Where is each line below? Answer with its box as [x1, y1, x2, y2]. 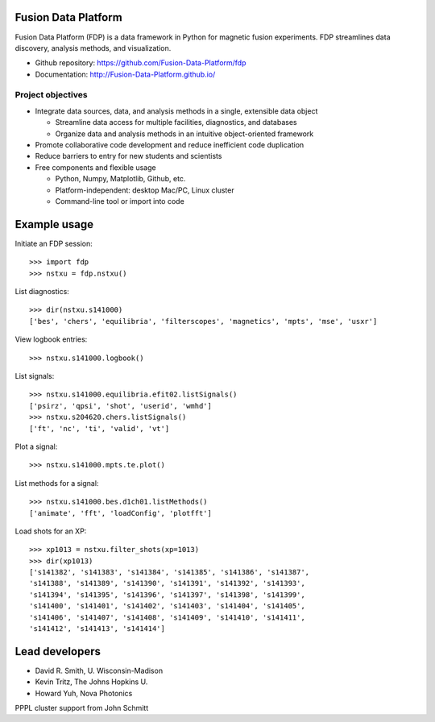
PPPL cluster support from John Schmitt [14, 703, 149, 713]
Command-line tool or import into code [55, 196, 184, 205]
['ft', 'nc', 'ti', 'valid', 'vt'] [29, 424, 170, 433]
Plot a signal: [14, 442, 58, 451]
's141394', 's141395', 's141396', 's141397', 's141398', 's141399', [29, 590, 305, 600]
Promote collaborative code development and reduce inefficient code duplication [35, 140, 304, 149]
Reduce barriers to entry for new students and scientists [35, 151, 222, 161]
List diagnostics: [14, 287, 70, 297]
